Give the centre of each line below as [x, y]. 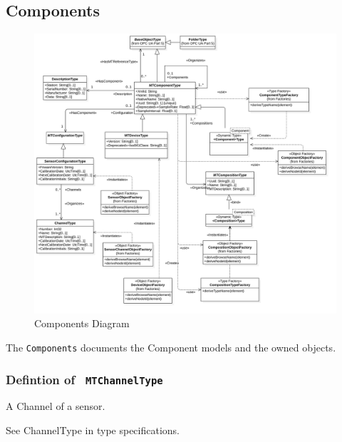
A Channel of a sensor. [56, 406]
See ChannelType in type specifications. [93, 430]
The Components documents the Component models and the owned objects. [171, 347]
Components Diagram [82, 323]
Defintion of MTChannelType [84, 379]
